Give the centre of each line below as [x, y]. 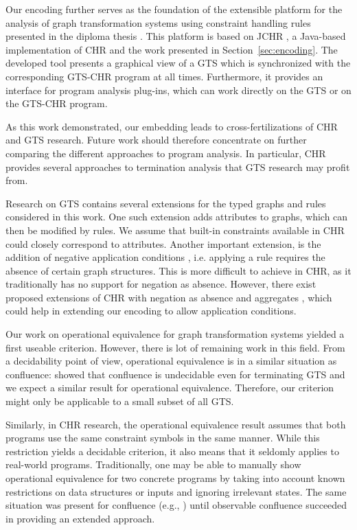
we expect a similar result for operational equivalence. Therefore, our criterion [170, 388]
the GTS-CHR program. [57, 103]
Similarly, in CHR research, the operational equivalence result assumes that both [176, 424]
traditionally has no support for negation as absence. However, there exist [161, 284]
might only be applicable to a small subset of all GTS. [120, 401]
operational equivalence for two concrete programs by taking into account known [175, 478]
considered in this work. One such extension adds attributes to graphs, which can [177, 217]
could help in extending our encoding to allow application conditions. [151, 311]
